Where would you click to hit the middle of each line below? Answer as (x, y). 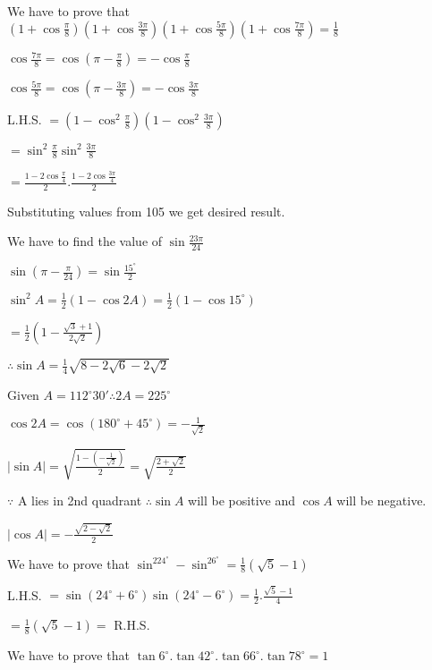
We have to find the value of (85, 241)
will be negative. (381, 500)
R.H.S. (132, 625)
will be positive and (241, 500)
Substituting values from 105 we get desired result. (146, 211)
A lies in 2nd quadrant (80, 500)
